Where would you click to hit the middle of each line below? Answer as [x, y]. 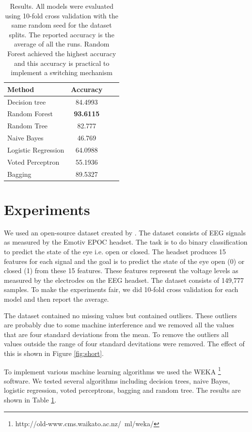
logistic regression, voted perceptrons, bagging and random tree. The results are [122, 390]
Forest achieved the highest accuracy [62, 53]
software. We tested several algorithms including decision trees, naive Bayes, [117, 380]
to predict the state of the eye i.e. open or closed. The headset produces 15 [115, 252]
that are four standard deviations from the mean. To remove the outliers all [116, 334]
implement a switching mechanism [62, 72]
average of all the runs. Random [62, 44]
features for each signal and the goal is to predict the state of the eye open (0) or [124, 261]
